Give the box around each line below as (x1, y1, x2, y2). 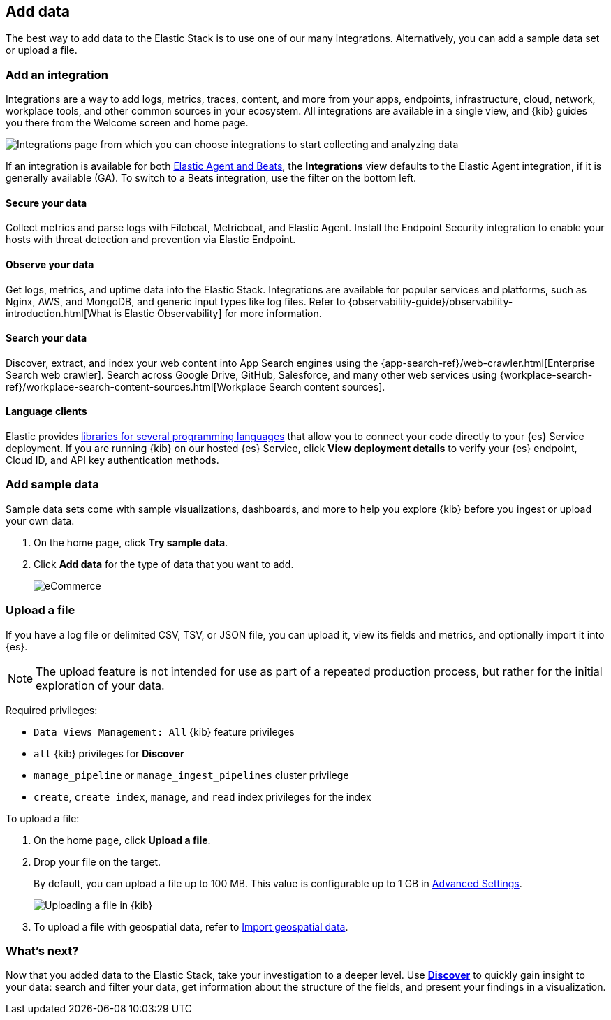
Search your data (6, 332, 87, 344)
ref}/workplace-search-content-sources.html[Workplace (6, 380, 267, 393)
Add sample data (6, 477, 99, 492)
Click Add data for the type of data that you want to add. (34, 558, 294, 570)
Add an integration (6, 67, 109, 82)
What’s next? (6, 943, 79, 958)
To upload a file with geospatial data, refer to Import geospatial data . (34, 920, 348, 933)
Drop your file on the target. (34, 855, 161, 868)
